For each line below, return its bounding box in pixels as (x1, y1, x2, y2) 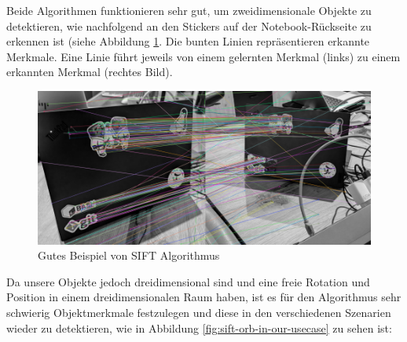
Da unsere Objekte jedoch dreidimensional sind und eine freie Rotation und (6, 273, 370, 289)
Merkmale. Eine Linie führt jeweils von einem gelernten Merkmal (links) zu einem (6, 48, 401, 64)
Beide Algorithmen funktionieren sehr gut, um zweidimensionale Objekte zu (6, 2, 372, 18)
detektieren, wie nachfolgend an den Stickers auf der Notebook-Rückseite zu (6, 17, 372, 34)
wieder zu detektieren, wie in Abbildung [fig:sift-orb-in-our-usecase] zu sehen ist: (6, 319, 392, 336)
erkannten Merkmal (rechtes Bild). (6, 64, 173, 80)
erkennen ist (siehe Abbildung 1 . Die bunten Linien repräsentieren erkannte (6, 33, 370, 49)
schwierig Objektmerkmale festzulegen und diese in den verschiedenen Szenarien (6, 304, 391, 320)
